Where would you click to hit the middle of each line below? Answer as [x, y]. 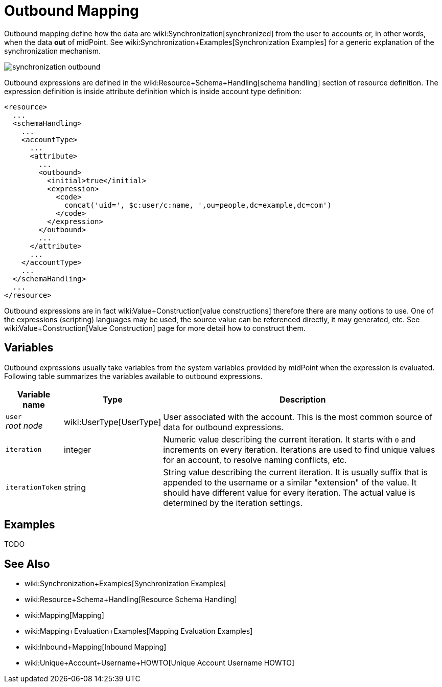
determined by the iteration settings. [233, 503]
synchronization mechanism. [52, 51]
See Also [27, 564]
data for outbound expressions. [223, 427]
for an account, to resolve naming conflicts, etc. [255, 460]
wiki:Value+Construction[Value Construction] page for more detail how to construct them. [155, 328]
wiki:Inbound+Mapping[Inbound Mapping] [96, 647]
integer [78, 449]
